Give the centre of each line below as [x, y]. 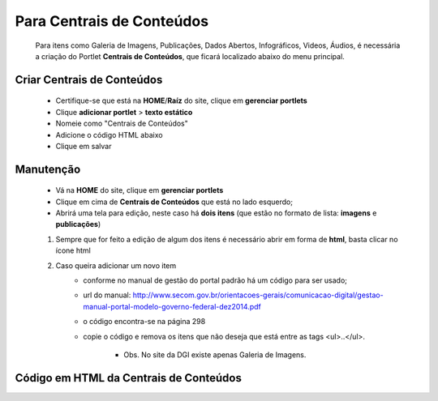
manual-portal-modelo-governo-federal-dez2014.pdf [172, 306]
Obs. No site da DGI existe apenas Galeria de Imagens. [215, 355]
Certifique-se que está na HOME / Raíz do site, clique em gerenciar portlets [181, 100]
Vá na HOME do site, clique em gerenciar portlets [140, 190]
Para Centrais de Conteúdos [112, 21]
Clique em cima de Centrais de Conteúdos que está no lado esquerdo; [174, 202]
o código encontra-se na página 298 [144, 322]
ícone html [73, 250]
